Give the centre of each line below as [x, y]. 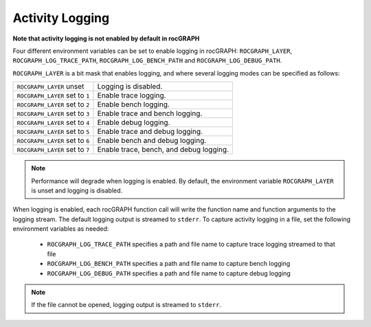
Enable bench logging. [133, 104]
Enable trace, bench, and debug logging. [163, 150]
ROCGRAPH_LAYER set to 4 [53, 122]
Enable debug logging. [134, 122]
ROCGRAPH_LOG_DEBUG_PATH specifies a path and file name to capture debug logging [169, 273]
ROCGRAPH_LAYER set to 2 [53, 104]
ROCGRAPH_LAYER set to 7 [53, 150]
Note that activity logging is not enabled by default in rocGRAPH [106, 38]
